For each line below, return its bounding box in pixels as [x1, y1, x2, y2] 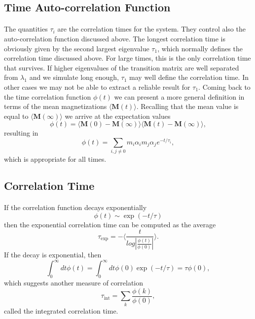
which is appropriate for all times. [4, 154, 107, 164]
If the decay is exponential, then [4, 249, 102, 260]
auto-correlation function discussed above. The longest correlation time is [4, 33, 225, 43]
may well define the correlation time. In [129, 72, 249, 82]
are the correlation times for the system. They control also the [57, 24, 246, 34]
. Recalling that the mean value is [136, 101, 239, 111]
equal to [4, 110, 29, 121]
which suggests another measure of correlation [4, 278, 144, 288]
